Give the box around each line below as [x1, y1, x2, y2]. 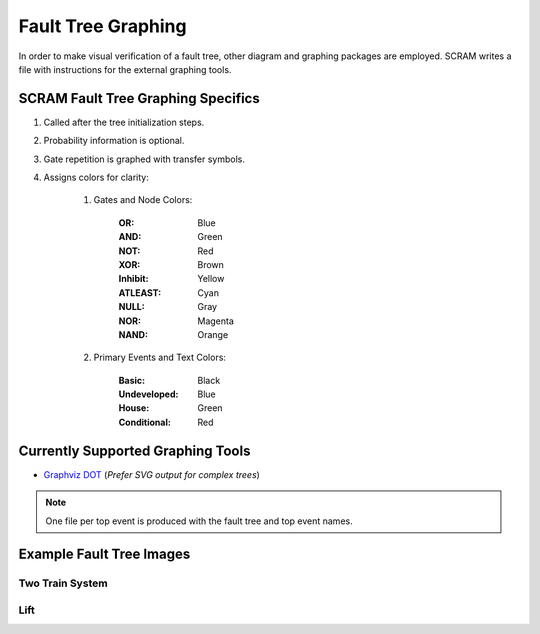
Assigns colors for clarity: [43, 171, 149, 184]
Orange [197, 328, 229, 340]
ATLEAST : [118, 286, 162, 299]
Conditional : [118, 416, 172, 428]
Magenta [197, 315, 235, 327]
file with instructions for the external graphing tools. [18, 63, 232, 75]
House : [118, 402, 150, 414]
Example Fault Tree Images [18, 546, 191, 563]
